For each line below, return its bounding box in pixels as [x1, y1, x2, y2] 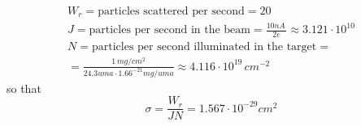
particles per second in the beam [89, 24, 250, 36]
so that [7, 79, 41, 96]
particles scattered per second [98, 6, 245, 18]
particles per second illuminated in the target [91, 40, 317, 52]
